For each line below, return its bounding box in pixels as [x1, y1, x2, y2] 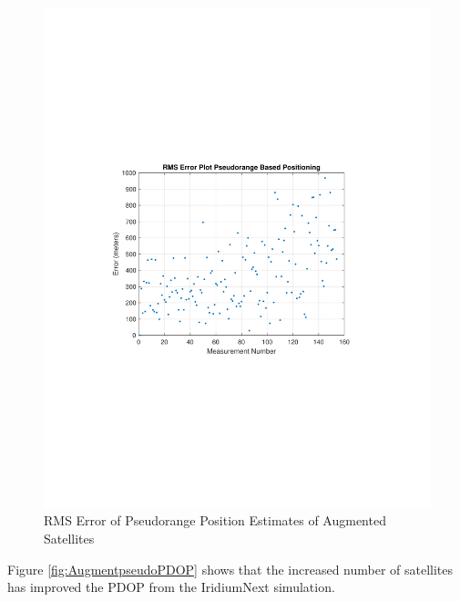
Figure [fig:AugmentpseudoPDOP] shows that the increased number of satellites [7, 559, 454, 578]
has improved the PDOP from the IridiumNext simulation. [7, 577, 335, 597]
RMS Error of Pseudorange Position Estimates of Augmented [44, 511, 386, 530]
